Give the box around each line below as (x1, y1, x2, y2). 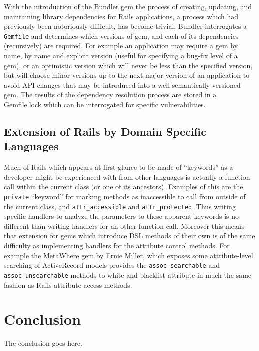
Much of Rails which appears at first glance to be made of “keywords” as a (4, 162, 233, 172)
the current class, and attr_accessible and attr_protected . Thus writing (4, 201, 236, 211)
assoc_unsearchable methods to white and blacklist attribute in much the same (4, 269, 252, 280)
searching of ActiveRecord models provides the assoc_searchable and (4, 260, 220, 270)
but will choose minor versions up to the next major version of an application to (4, 70, 250, 80)
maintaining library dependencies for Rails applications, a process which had (4, 11, 238, 21)
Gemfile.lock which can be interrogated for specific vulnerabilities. (4, 99, 206, 109)
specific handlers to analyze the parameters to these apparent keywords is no (4, 211, 239, 221)
